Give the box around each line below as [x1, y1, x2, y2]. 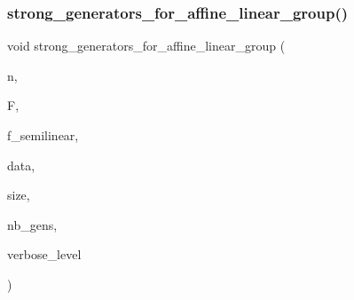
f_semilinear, [7, 126, 79, 144]
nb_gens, [7, 215, 58, 233]
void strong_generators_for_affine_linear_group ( [7, 36, 286, 55]
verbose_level [7, 245, 82, 264]
